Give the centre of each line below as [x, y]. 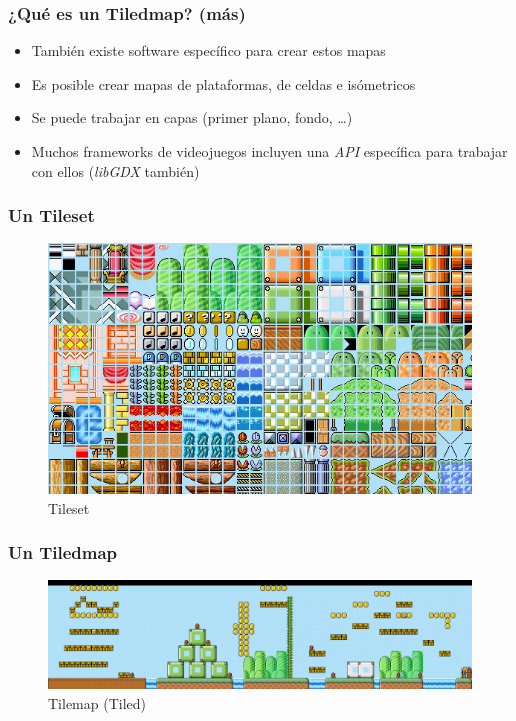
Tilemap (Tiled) [97, 702]
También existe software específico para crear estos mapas [208, 50]
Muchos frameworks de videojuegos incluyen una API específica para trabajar [269, 151]
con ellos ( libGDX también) [115, 170]
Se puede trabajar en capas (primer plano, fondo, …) [192, 117]
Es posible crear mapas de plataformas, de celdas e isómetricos [223, 83]
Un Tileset [51, 215]
